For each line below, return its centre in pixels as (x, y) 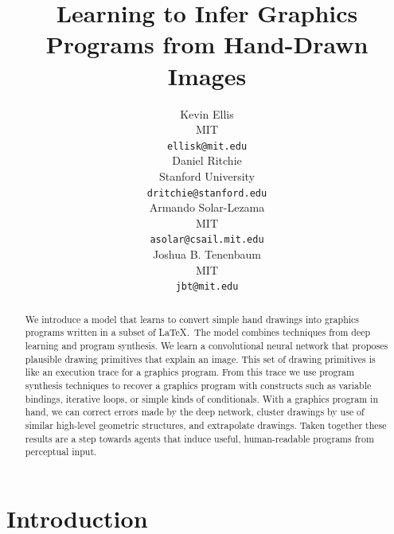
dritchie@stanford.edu (207, 193)
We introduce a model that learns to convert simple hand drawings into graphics (192, 319)
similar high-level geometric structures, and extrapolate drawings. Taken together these (206, 425)
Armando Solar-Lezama (207, 207)
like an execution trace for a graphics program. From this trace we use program (189, 372)
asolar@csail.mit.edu (207, 240)
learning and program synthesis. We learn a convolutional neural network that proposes (207, 345)
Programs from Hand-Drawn (207, 44)
